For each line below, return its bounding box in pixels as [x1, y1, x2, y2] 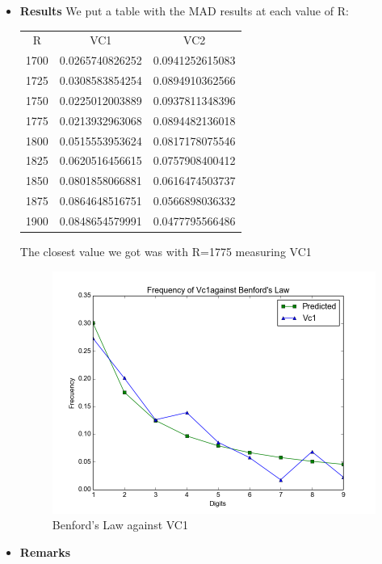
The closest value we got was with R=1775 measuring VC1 [19, 243, 312, 260]
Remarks [19, 543, 70, 560]
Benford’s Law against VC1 [52, 516, 188, 533]
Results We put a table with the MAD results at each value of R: [19, 2, 349, 19]
